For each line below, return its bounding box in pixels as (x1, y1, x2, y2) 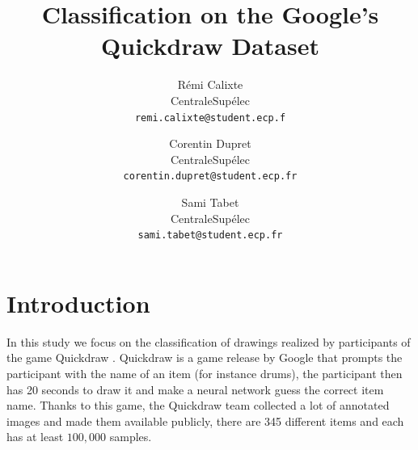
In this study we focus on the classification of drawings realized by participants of (6, 333, 411, 350)
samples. (109, 428, 152, 445)
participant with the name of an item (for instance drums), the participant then (6, 364, 403, 381)
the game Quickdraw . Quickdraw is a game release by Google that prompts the (6, 349, 403, 366)
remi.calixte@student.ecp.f (134, 111, 286, 124)
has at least (6, 428, 64, 445)
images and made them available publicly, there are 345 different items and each (6, 412, 404, 429)
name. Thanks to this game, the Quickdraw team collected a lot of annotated (6, 397, 390, 414)
